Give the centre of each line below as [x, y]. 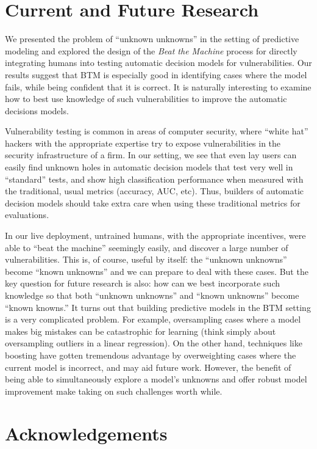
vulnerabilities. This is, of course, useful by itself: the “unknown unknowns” [146, 259]
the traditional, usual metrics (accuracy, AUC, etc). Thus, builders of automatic [155, 191]
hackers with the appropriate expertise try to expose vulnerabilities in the [143, 143]
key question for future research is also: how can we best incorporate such [142, 283]
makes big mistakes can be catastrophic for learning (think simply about [141, 331]
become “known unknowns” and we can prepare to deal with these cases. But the [157, 271]
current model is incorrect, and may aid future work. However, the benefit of [148, 367]
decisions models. [37, 110]
